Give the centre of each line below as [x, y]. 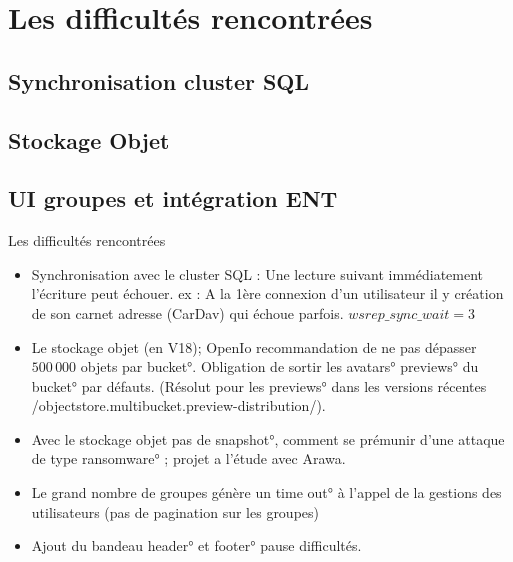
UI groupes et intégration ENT [173, 198]
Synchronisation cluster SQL [159, 80]
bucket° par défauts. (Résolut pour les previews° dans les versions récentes [259, 385]
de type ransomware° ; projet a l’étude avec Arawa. [188, 458]
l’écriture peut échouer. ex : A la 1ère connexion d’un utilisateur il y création [267, 293]
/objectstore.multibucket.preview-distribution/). [178, 405]
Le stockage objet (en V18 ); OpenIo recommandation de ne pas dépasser [254, 346]
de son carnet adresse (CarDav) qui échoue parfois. [187, 312]
